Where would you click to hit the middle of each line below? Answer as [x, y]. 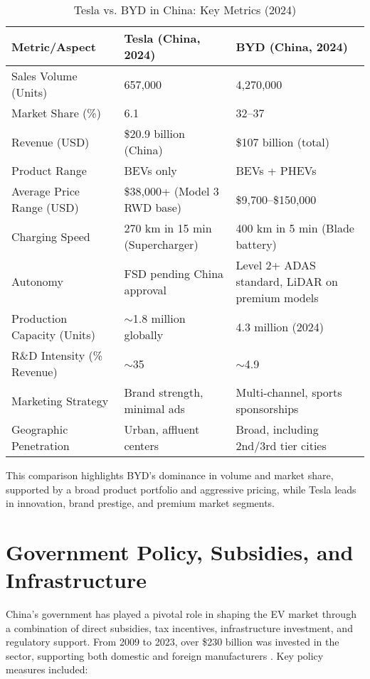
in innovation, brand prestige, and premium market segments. [141, 503]
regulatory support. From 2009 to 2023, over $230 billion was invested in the [173, 642]
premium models [277, 298]
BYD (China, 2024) [292, 46]
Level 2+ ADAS [276, 265]
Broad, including [277, 429]
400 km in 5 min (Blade [295, 228]
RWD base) [153, 207]
